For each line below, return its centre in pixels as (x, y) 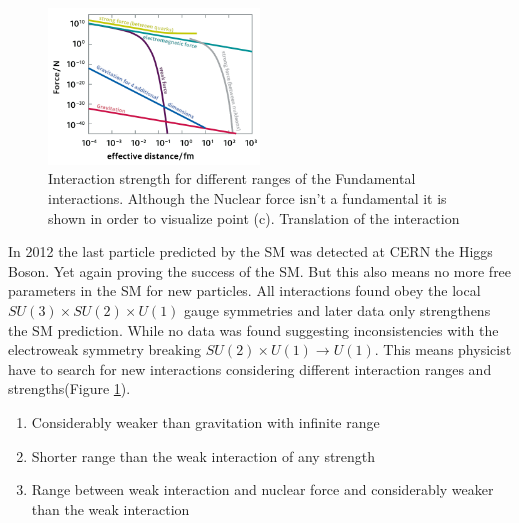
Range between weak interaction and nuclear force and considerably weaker (262, 489)
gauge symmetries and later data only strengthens (337, 309)
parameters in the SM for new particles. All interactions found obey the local (244, 290)
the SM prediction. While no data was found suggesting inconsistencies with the (253, 329)
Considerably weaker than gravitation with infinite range (205, 421)
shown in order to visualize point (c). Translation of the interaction (254, 217)
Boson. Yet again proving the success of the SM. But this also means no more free (260, 270)
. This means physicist (443, 349)
